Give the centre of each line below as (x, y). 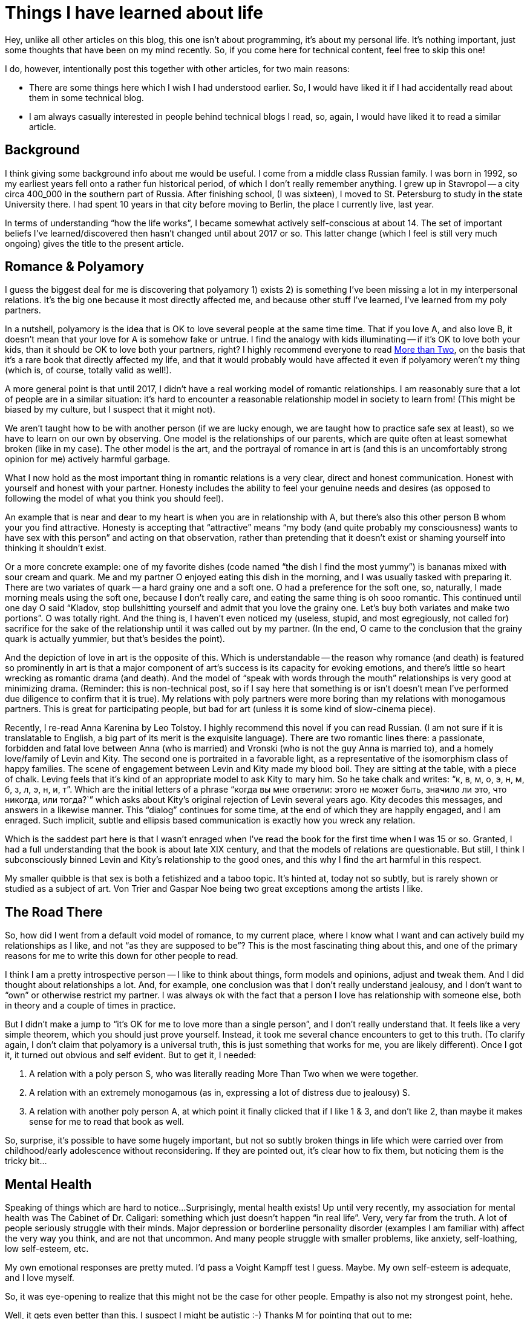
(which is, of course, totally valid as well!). (88, 370)
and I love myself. (40, 1278)
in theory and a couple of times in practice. (90, 1006)
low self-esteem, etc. (47, 1249)
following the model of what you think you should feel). (114, 499)
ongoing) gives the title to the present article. (94, 243)
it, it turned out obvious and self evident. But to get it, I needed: (131, 1055)
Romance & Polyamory (75, 267)
